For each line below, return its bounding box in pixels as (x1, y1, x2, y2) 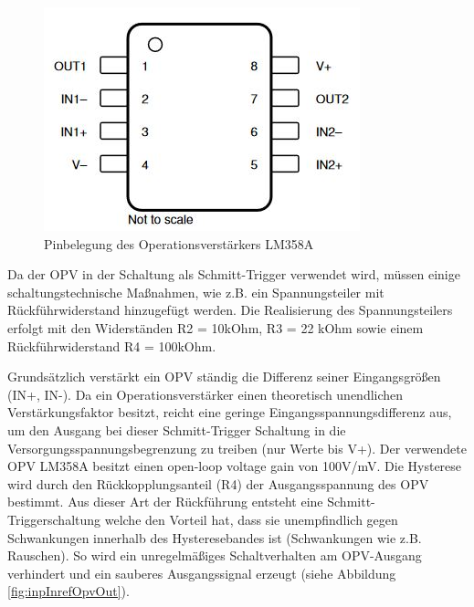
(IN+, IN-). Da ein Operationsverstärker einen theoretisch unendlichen (7, 384, 404, 403)
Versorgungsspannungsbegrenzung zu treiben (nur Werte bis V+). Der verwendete (7, 438, 467, 457)
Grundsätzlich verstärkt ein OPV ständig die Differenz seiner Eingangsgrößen (7, 367, 441, 386)
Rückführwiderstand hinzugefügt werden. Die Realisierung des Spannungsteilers (7, 300, 453, 319)
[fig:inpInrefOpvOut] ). (7, 581, 130, 601)
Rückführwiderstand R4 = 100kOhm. (7, 336, 216, 355)
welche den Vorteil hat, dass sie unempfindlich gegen (104, 509, 398, 529)
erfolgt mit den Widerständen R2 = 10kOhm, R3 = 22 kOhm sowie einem (7, 318, 424, 337)
